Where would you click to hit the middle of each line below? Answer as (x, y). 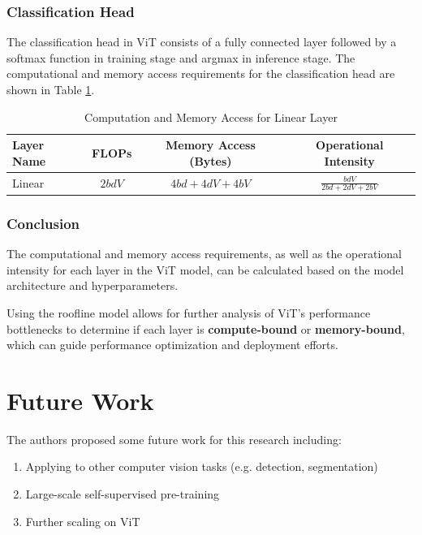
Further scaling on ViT (83, 521)
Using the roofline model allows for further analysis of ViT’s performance (189, 312)
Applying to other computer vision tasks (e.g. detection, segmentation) (202, 466)
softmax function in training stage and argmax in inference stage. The (181, 57)
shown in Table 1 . (51, 89)
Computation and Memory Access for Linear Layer (211, 116)
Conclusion (43, 223)
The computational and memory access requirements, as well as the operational (204, 254)
